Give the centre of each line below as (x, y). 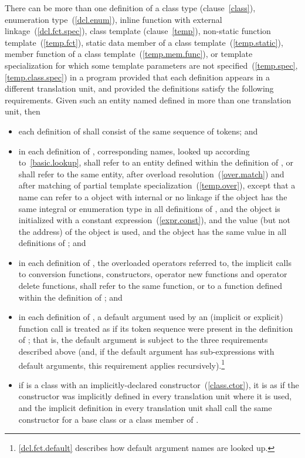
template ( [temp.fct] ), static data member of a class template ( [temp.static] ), (144, 42)
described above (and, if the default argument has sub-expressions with (146, 351)
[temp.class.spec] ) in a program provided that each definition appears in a (138, 77)
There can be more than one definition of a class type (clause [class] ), (130, 8)
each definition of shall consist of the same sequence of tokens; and (138, 131)
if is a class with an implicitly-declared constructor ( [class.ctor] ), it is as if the (159, 384)
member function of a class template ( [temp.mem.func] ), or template (129, 54)
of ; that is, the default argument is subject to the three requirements (143, 340)
